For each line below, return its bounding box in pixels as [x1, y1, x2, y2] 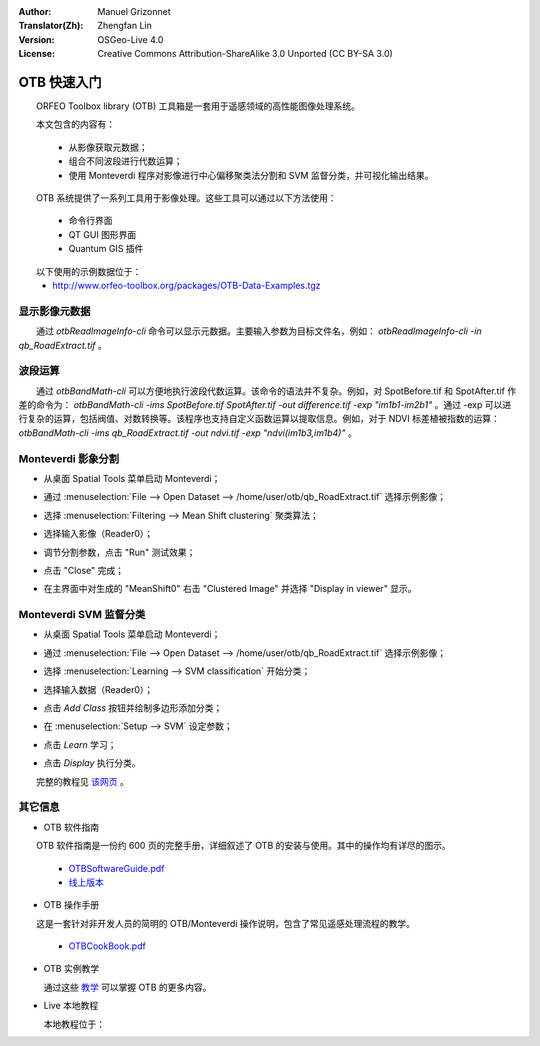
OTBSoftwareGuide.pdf [68, 862, 165, 874]
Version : [18, 33, 55, 45]
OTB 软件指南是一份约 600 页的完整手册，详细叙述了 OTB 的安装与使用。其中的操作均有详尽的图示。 [35, 840, 452, 852]
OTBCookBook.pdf [68, 940, 147, 952]
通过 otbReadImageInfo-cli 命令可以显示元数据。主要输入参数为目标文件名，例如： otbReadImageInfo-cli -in [35, 325, 482, 337]
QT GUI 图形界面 [68, 228, 137, 240]
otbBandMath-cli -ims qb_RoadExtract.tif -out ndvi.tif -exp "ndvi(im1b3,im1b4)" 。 [18, 426, 357, 439]
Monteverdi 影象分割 [18, 451, 120, 465]
